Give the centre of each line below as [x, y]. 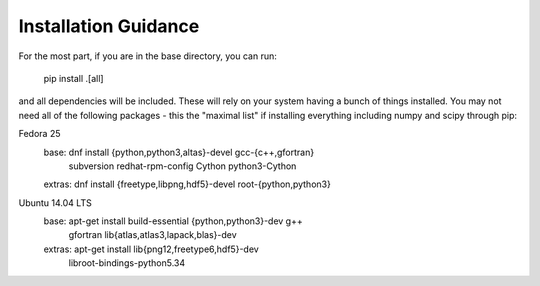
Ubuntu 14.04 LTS [55, 202]
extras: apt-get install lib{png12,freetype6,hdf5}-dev [151, 249]
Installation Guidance [109, 26]
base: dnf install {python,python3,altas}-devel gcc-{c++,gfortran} [179, 152]
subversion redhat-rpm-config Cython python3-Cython [182, 166]
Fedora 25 [39, 134]
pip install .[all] [73, 78]
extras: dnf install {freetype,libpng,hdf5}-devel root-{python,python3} [187, 184]
